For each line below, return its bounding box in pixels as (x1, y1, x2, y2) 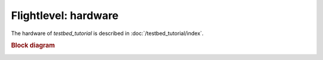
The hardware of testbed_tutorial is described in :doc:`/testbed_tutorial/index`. (11, 30, 204, 37)
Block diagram (11, 42, 55, 50)
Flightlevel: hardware (11, 9, 119, 22)
